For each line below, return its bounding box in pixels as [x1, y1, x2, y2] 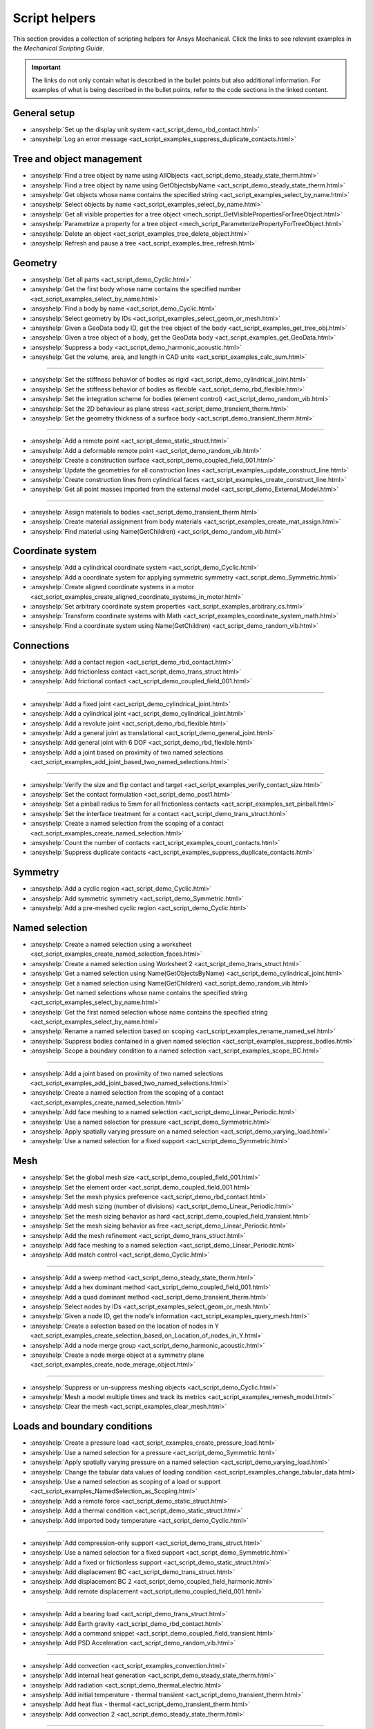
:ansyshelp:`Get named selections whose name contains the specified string [30, 988, 248, 997]
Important [31, 63, 61, 72]
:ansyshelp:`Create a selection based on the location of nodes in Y [30, 1322, 220, 1330]
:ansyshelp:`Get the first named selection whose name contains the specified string [30, 1008, 268, 1016]
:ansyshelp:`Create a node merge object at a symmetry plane [30, 1351, 204, 1359]
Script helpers [12, 10, 96, 26]
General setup [12, 107, 75, 119]
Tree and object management [12, 153, 142, 165]
